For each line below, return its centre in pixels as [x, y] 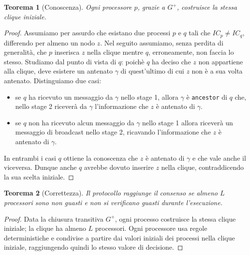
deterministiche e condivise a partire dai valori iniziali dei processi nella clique [119, 237]
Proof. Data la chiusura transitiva [54, 218]
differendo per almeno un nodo [49, 42]
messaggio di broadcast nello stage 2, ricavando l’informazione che [113, 132]
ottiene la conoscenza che [101, 157]
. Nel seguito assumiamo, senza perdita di [162, 42]
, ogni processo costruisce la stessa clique [175, 218]
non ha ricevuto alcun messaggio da [81, 122]
